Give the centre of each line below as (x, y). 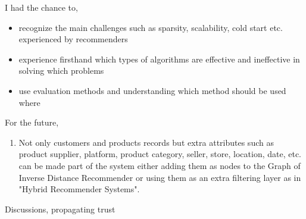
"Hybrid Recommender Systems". (79, 189)
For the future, (32, 122)
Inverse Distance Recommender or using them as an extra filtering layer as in (160, 177)
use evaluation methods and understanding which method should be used (152, 90)
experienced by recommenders (73, 39)
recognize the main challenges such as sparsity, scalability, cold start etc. (151, 27)
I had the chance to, (41, 7)
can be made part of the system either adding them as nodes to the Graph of (160, 165)
